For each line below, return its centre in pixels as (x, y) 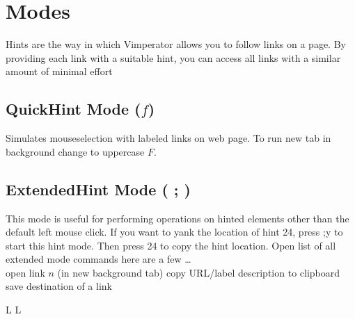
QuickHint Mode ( (73, 109)
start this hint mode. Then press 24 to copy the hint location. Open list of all (171, 245)
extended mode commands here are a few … (98, 259)
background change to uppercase (75, 151)
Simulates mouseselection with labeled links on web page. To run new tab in (168, 138)
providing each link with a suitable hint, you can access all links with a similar (173, 57)
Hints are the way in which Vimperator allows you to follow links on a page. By (176, 44)
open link (25, 272)
